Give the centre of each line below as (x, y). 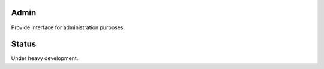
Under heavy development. (45, 58)
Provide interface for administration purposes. (68, 27)
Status (24, 44)
